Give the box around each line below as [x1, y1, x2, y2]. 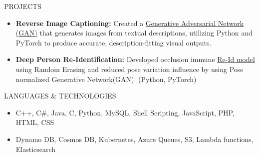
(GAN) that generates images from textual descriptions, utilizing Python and [15, 27, 253, 38]
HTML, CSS [15, 117, 54, 127]
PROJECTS [4, 1, 42, 11]
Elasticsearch [15, 143, 56, 154]
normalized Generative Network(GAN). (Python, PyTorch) [15, 73, 197, 84]
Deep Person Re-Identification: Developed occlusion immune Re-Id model [15, 54, 255, 64]
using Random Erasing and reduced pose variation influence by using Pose [15, 63, 244, 74]
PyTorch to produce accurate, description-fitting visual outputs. [15, 37, 212, 47]
